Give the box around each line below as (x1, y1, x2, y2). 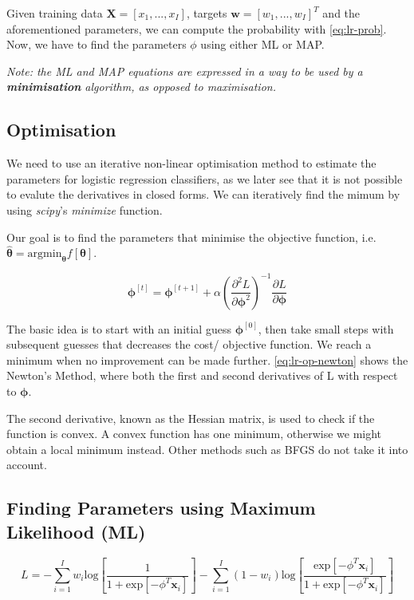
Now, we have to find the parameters (6, 36, 187, 53)
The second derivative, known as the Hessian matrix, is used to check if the (6, 409, 375, 426)
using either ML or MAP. (200, 36, 325, 53)
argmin (27, 248, 62, 260)
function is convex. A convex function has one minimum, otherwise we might (6, 425, 382, 442)
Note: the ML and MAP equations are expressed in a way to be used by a (6, 62, 363, 79)
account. (6, 456, 47, 473)
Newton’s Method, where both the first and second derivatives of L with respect (6, 367, 398, 384)
